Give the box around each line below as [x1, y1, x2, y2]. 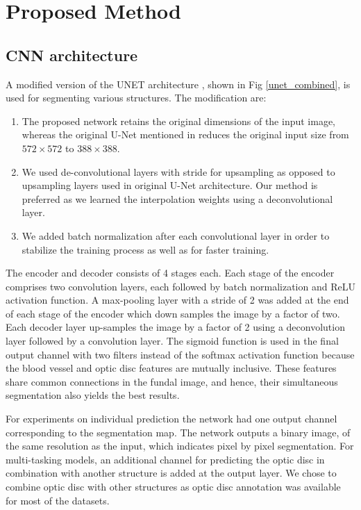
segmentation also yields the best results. [6, 388, 180, 402]
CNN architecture [6, 44, 138, 65]
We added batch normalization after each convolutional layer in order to [22, 228, 330, 242]
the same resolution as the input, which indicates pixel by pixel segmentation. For [6, 438, 354, 453]
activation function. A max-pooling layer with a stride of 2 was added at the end [6, 293, 349, 307]
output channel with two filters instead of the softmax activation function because [6, 347, 355, 361]
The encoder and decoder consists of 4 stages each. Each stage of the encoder [6, 265, 335, 280]
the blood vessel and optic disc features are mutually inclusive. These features [6, 361, 337, 375]
